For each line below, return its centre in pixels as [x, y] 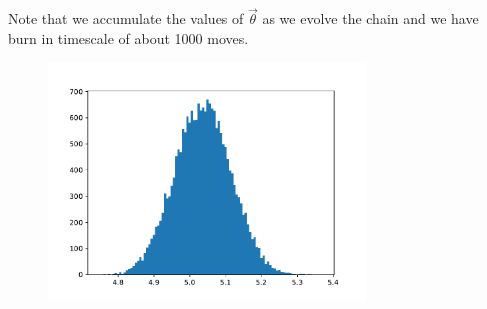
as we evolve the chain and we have [370, 18]
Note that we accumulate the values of [126, 18]
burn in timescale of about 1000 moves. [128, 37]
